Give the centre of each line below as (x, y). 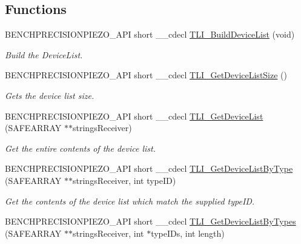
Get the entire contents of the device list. (80, 148)
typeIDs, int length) (188, 233)
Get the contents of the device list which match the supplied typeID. (130, 201)
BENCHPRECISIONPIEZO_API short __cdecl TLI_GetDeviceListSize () (146, 75)
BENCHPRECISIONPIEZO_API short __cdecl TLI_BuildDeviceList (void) (150, 34)
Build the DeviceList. (44, 54)
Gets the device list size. (50, 95)
